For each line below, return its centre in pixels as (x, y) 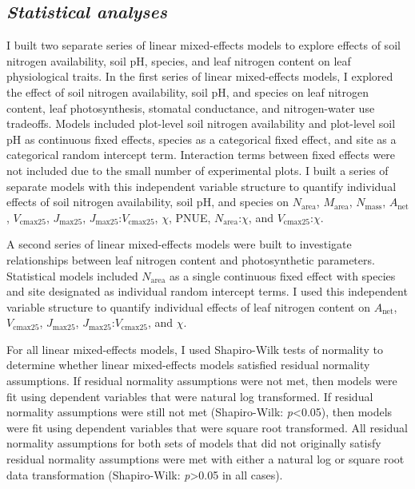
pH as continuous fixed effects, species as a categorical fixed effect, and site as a (202, 139)
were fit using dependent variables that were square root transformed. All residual (207, 427)
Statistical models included (72, 275)
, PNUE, (190, 217)
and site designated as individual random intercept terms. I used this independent (207, 291)
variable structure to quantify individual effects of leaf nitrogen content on (188, 306)
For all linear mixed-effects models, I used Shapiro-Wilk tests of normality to (195, 349)
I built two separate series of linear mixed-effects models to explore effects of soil (204, 45)
